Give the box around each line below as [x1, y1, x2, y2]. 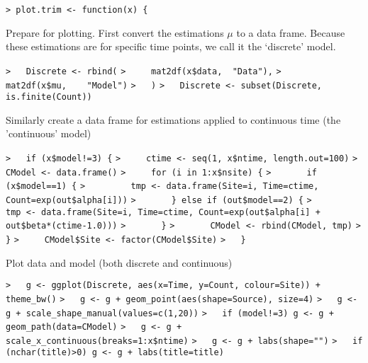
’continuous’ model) [6, 126, 91, 141]
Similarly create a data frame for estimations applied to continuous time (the [6, 112, 341, 127]
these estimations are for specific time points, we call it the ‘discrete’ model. [6, 39, 336, 54]
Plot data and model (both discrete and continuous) [6, 255, 233, 270]
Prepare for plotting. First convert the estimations [6, 25, 224, 40]
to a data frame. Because [236, 25, 345, 40]
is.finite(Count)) [6, 92, 92, 103]
